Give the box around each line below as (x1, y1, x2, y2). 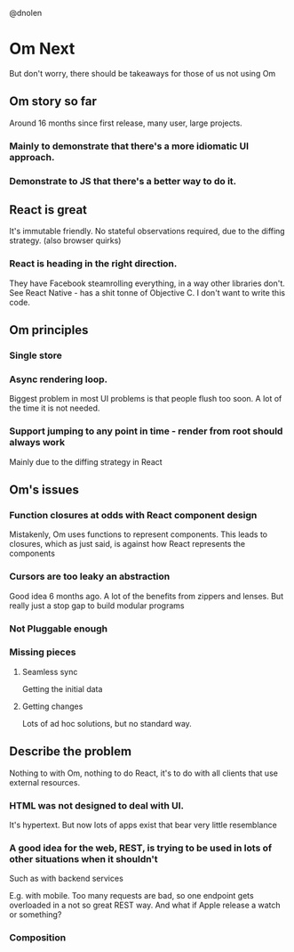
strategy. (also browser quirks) (9, 235, 122, 246)
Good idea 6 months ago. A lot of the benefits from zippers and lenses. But (9, 590, 284, 601)
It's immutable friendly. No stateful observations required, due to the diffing (9, 226, 286, 237)
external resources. (9, 777, 81, 787)
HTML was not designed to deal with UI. (9, 799, 185, 811)
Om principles (9, 322, 89, 338)
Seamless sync (21, 666, 78, 677)
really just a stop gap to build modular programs (9, 600, 185, 611)
